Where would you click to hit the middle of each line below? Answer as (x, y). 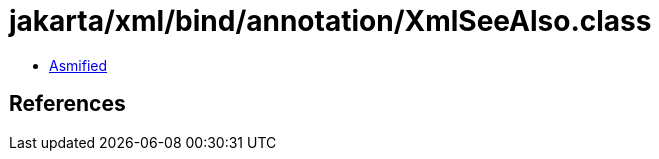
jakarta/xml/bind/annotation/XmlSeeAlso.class (330, 21)
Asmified (78, 65)
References (67, 104)
